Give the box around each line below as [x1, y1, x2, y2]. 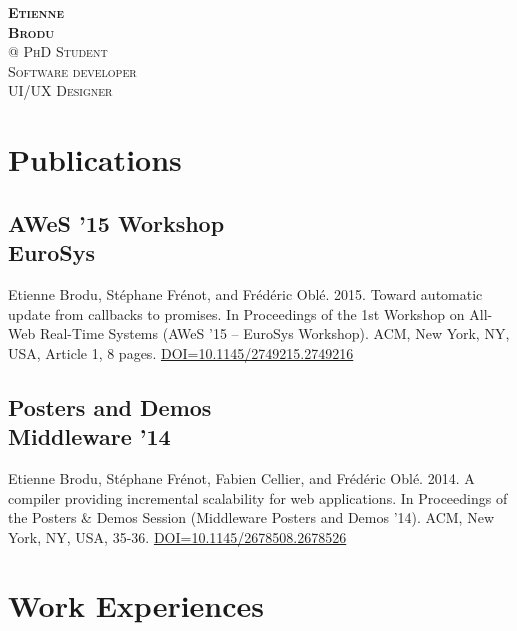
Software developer [8, 60, 137, 81]
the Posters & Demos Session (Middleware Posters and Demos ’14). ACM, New [8, 507, 494, 528]
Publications [8, 139, 182, 180]
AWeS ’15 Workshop [8, 207, 225, 238]
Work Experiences [8, 585, 265, 626]
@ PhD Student [8, 41, 108, 62]
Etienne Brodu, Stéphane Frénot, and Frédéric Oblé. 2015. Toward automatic [8, 283, 483, 304]
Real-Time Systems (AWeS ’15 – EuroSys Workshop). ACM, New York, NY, [39, 323, 510, 344]
